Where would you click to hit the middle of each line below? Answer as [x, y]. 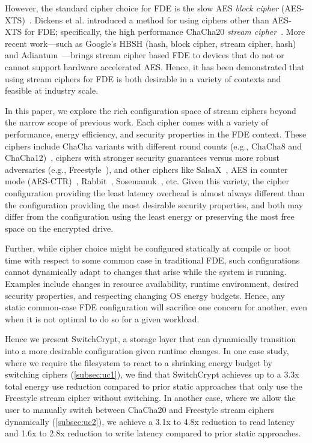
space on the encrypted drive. [59, 228]
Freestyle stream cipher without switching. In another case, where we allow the [150, 398]
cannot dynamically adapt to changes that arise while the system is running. [146, 272]
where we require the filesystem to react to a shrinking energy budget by [139, 362]
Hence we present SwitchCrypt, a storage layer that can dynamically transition [151, 339]
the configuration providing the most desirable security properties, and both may [154, 204]
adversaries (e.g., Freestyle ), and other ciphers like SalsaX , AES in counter [146, 169]
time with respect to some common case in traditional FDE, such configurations [152, 260]
